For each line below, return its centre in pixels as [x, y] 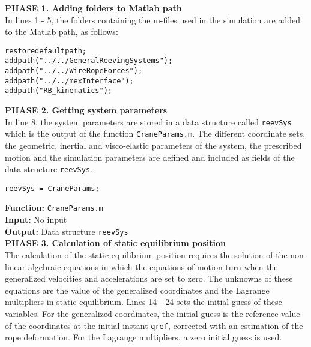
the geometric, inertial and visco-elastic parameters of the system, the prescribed [153, 145]
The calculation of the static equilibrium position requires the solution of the [146, 254]
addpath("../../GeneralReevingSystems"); [89, 61]
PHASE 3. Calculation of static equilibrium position [115, 243]
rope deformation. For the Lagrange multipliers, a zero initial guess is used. [143, 337]
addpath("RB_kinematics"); [59, 91]
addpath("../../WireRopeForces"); [74, 71]
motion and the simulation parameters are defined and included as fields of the [150, 157]
